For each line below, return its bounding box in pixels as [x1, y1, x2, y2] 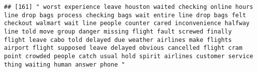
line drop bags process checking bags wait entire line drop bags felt [4, 11, 246, 19]
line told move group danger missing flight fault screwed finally [4, 28, 232, 35]
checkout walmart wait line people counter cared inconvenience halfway [4, 20, 250, 27]
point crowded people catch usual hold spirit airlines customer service [4, 52, 254, 60]
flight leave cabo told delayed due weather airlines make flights [4, 36, 232, 43]
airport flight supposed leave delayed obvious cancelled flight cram [4, 44, 243, 52]
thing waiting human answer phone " [4, 61, 125, 68]
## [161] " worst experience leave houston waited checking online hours [4, 3, 254, 10]
